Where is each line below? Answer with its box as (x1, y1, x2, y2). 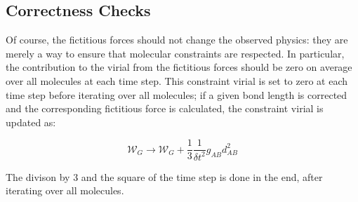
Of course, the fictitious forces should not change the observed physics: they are (6, 32, 348, 47)
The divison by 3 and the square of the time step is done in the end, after (6, 169, 323, 184)
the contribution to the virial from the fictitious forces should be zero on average (6, 60, 352, 74)
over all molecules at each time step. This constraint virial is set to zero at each (6, 73, 348, 88)
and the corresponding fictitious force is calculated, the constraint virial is (6, 101, 324, 116)
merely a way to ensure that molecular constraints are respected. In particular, (6, 46, 345, 60)
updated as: (6, 114, 56, 129)
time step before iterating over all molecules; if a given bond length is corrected (6, 87, 347, 102)
